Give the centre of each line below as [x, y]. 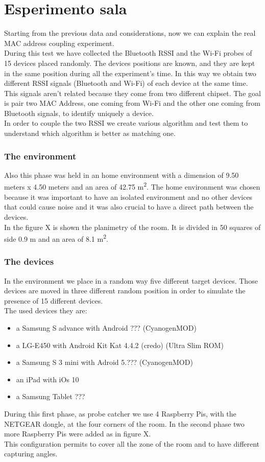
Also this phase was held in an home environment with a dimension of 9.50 [122, 175]
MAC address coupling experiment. [59, 43]
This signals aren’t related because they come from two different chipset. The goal [132, 93]
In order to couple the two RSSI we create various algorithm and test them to [126, 123]
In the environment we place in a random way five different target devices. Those [131, 280]
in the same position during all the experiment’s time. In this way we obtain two [130, 73]
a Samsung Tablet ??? [51, 396]
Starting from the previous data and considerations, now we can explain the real [130, 33]
